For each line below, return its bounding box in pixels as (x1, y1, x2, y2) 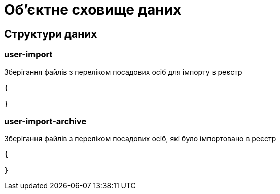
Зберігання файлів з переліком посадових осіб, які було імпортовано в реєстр (4, 134, 276, 143)
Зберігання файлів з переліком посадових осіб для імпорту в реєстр (4, 67, 242, 76)
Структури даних (4, 27, 97, 41)
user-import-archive (4, 115, 87, 126)
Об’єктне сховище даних (4, 1, 182, 18)
